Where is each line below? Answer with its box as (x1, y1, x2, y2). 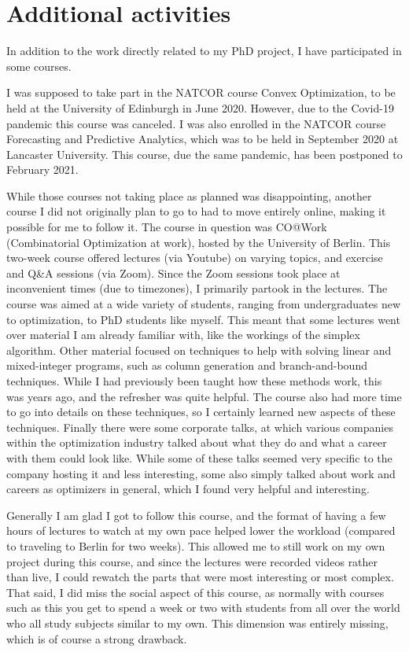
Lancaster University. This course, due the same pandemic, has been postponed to (6, 146, 403, 162)
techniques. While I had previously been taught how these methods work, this (6, 373, 382, 389)
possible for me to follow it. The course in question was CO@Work (6, 219, 327, 235)
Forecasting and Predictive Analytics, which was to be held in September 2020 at (6, 131, 399, 147)
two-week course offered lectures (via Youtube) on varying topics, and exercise (6, 249, 383, 266)
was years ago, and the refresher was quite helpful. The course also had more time (6, 388, 402, 404)
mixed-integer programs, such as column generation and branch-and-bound (6, 357, 367, 374)
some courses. (6, 57, 72, 74)
